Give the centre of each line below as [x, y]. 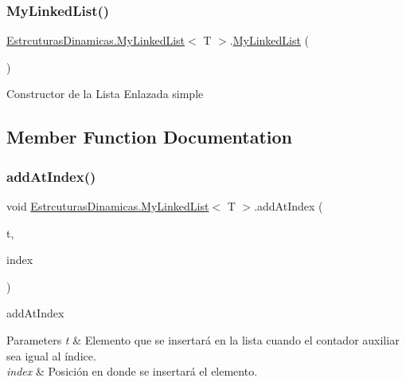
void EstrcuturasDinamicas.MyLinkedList [108, 206]
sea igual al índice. [51, 355]
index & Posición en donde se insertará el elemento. [132, 371]
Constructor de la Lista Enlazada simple [105, 94]
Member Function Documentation [150, 137]
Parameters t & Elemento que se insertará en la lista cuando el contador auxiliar [203, 339]
